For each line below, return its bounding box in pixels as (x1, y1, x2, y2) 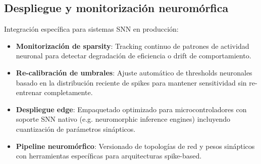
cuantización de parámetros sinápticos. (16, 123, 136, 134)
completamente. (44, 87, 93, 98)
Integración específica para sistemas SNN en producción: (4, 24, 179, 34)
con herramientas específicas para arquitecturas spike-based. (16, 150, 202, 161)
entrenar (16, 87, 42, 98)
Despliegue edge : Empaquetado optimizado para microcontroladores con (16, 104, 247, 114)
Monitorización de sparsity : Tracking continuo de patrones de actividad (16, 40, 249, 51)
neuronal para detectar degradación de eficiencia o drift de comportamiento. (16, 50, 251, 61)
